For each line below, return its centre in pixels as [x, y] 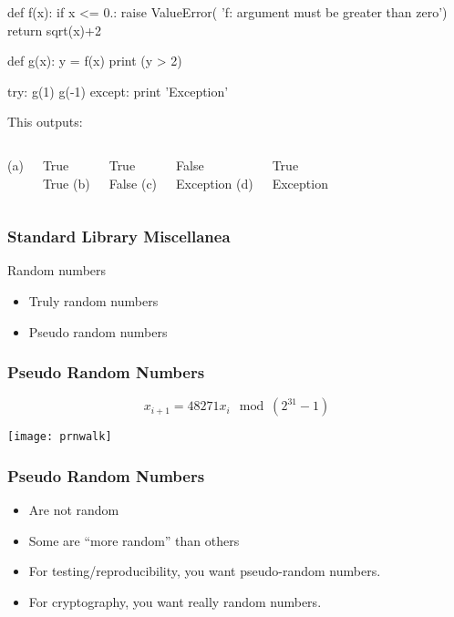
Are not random [74, 510]
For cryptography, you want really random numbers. [175, 602]
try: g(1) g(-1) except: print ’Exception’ [118, 91]
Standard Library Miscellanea [119, 237]
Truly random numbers [93, 300]
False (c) [133, 183]
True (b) [66, 183]
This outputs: [45, 122]
